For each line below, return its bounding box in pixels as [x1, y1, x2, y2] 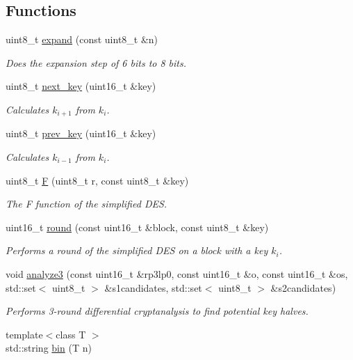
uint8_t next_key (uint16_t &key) [6, 79, 156, 93]
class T [56, 327, 86, 341]
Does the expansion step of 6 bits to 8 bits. [6, 55, 187, 70]
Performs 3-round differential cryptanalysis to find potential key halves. [6, 304, 309, 318]
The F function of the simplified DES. [6, 196, 167, 211]
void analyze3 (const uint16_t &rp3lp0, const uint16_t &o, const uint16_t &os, [6, 267, 348, 281]
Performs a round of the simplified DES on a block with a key [6, 243, 268, 258]
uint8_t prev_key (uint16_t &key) [6, 126, 156, 141]
